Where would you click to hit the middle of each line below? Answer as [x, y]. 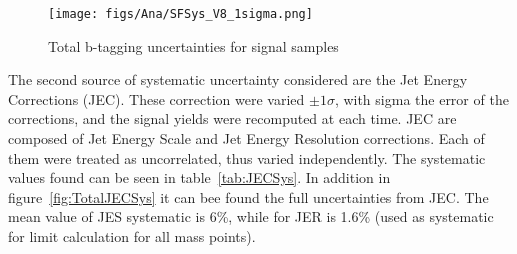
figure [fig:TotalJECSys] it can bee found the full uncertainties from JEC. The [248, 196]
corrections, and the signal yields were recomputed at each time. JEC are [232, 118]
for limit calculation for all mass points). [132, 236]
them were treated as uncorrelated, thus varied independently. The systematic [247, 157]
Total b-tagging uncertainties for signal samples [193, 45]
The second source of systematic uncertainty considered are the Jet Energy [238, 79]
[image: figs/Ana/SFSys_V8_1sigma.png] [180, 14]
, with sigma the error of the [421, 98]
